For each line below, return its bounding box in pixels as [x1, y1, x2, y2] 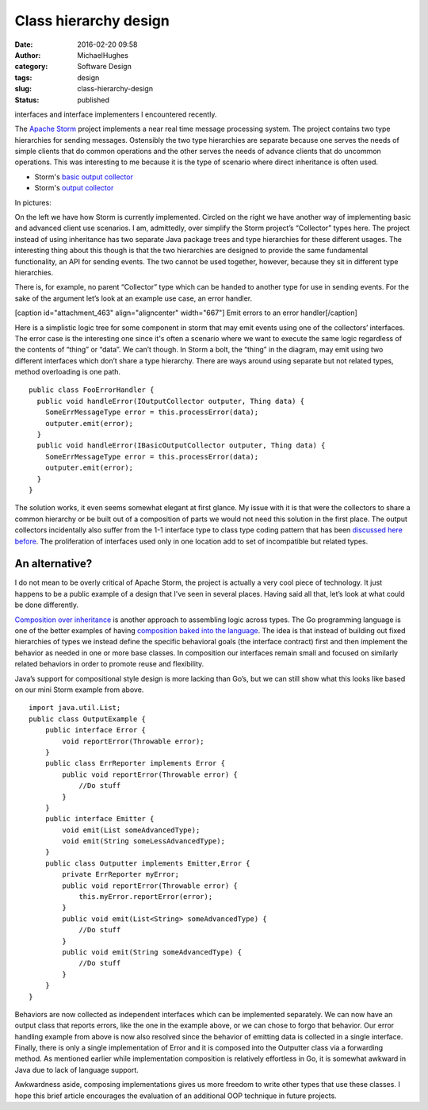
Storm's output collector [34, 183, 114, 193]
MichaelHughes [77, 50, 128, 60]
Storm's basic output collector [34, 171, 134, 182]
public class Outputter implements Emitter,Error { [44, 858, 250, 868]
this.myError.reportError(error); [78, 893, 213, 901]
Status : [14, 95, 40, 105]
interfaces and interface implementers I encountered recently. [14, 109, 217, 119]
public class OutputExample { [29, 714, 147, 724]
